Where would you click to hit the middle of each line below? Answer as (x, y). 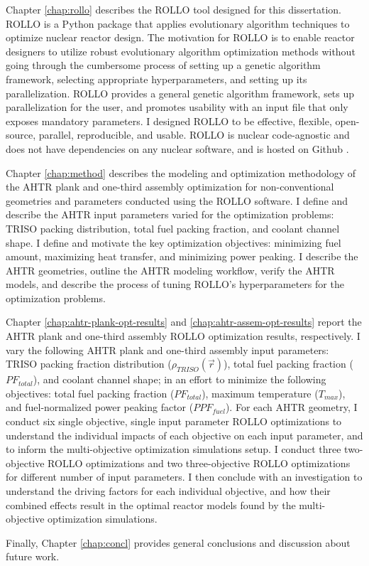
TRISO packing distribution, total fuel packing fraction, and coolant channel (173, 228)
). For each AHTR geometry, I (291, 407)
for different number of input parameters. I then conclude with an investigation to (184, 477)
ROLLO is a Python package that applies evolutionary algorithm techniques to (178, 23)
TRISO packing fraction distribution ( (89, 364)
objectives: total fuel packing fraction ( (90, 393)
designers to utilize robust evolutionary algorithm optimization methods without (181, 51)
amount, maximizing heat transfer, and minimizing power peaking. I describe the (182, 256)
